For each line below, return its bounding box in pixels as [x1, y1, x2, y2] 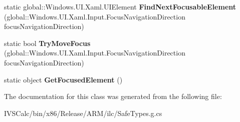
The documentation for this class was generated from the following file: [4, 91, 222, 101]
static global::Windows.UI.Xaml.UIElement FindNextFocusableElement [4, 1, 236, 11]
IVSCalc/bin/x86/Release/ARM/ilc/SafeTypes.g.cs [4, 107, 162, 118]
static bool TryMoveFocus [4, 37, 91, 48]
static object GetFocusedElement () [4, 74, 123, 84]
